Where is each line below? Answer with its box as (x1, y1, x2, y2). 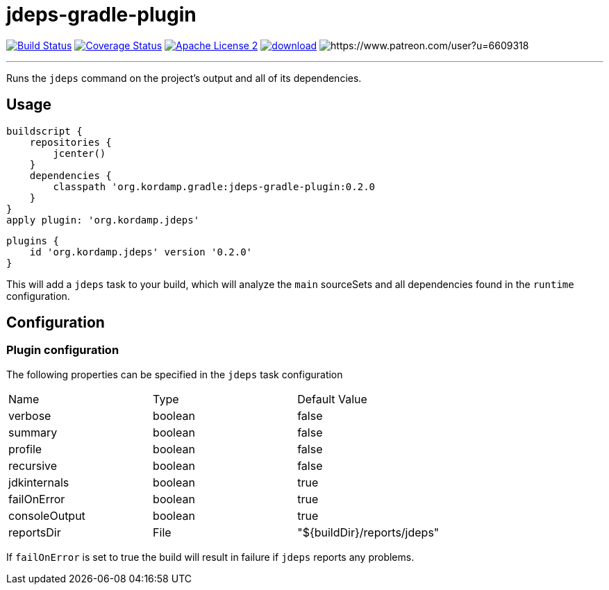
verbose (8, 408, 51, 423)
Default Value (297, 391, 367, 406)
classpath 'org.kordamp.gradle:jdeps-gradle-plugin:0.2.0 (53, 180, 376, 192)
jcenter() (53, 147, 106, 159)
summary (8, 425, 58, 439)
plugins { (6, 235, 59, 246)
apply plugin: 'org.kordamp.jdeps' (6, 214, 200, 226)
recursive (8, 458, 58, 473)
